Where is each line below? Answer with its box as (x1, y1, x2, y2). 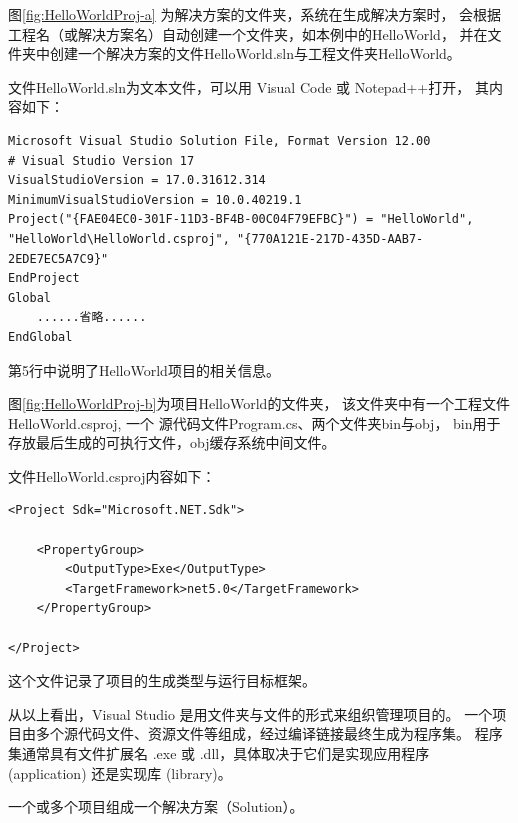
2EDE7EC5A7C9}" (8, 251, 109, 266)
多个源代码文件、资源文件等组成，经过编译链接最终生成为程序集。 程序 (35, 723, 503, 744)
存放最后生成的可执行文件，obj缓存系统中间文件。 (8, 432, 336, 453)
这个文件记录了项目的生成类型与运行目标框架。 (8, 670, 316, 691)
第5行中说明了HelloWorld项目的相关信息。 (8, 359, 280, 380)
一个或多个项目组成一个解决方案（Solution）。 (8, 796, 304, 817)
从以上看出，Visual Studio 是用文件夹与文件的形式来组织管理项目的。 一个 (8, 703, 493, 724)
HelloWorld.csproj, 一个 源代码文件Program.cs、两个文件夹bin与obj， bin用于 (8, 412, 501, 433)
